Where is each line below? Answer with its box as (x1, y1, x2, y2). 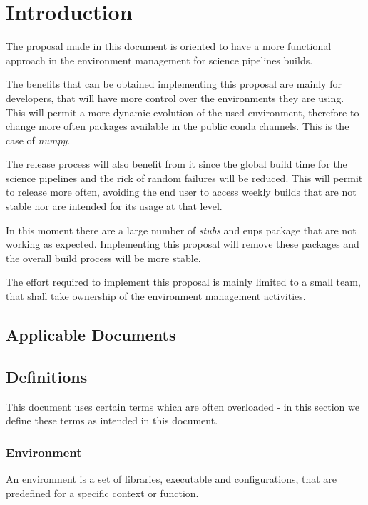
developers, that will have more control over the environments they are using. (6, 90, 344, 105)
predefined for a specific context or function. (6, 485, 199, 500)
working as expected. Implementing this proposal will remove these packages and (6, 236, 359, 251)
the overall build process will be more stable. (6, 250, 201, 265)
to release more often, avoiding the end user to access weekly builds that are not (6, 184, 357, 199)
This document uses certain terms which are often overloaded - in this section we (6, 399, 359, 414)
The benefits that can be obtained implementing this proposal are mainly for (6, 76, 342, 91)
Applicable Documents (6, 324, 176, 346)
